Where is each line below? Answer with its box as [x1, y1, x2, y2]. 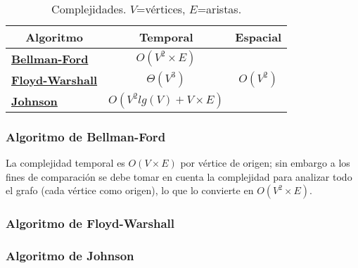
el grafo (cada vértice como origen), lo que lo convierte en [6, 183, 254, 198]
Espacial [235, 29, 282, 45]
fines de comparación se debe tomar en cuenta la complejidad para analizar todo [6, 169, 352, 184]
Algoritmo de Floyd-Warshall [6, 215, 175, 232]
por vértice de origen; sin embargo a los [180, 155, 350, 170]
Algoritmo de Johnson [6, 247, 134, 264]
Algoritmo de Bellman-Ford [6, 127, 166, 145]
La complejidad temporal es [6, 155, 125, 170]
